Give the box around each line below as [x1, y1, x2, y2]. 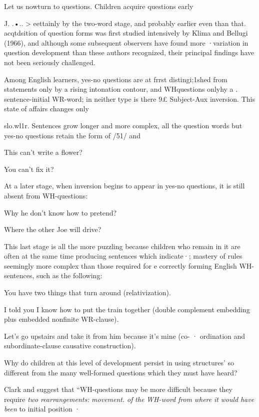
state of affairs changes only [4, 103, 89, 114]
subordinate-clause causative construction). [4, 340, 136, 351]
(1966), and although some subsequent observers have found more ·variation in [4, 37, 248, 48]
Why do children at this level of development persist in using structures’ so [4, 357, 234, 368]
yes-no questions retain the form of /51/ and [4, 130, 140, 140]
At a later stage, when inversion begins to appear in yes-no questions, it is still [4, 180, 245, 191]
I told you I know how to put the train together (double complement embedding [4, 304, 250, 314]
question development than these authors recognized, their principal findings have [4, 47, 254, 58]
